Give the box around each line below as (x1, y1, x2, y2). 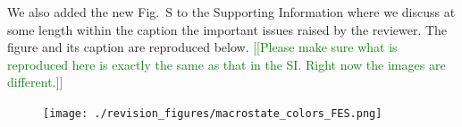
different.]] (7, 72, 63, 91)
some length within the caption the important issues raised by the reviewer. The (7, 20, 448, 38)
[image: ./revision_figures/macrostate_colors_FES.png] (43, 106, 382, 120)
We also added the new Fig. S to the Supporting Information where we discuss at (7, 3, 456, 21)
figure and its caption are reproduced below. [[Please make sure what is (7, 38, 398, 56)
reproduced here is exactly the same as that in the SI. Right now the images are (7, 55, 446, 73)
